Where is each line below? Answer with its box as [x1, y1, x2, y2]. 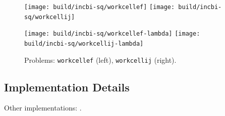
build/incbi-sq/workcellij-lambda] [24, 40, 144, 47]
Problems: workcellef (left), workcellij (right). [24, 54, 177, 65]
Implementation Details [4, 79, 130, 94]
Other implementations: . [4, 102, 82, 113]
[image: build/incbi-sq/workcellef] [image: [24, 4, 175, 11]
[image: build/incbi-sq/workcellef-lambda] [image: [24, 30, 200, 38]
